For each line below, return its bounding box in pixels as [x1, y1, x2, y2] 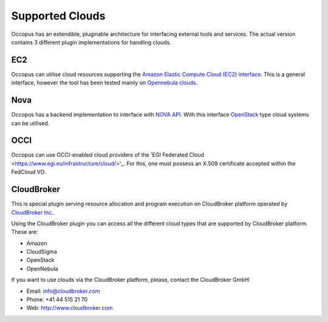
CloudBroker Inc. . [11, 208, 55, 216]
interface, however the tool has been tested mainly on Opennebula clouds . [11, 79, 198, 86]
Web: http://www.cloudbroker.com [26, 304, 113, 312]
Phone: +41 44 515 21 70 [26, 296, 88, 303]
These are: [11, 228, 39, 236]
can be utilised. [11, 119, 50, 127]
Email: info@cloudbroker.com [26, 287, 100, 295]
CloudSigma [26, 248, 57, 255]
